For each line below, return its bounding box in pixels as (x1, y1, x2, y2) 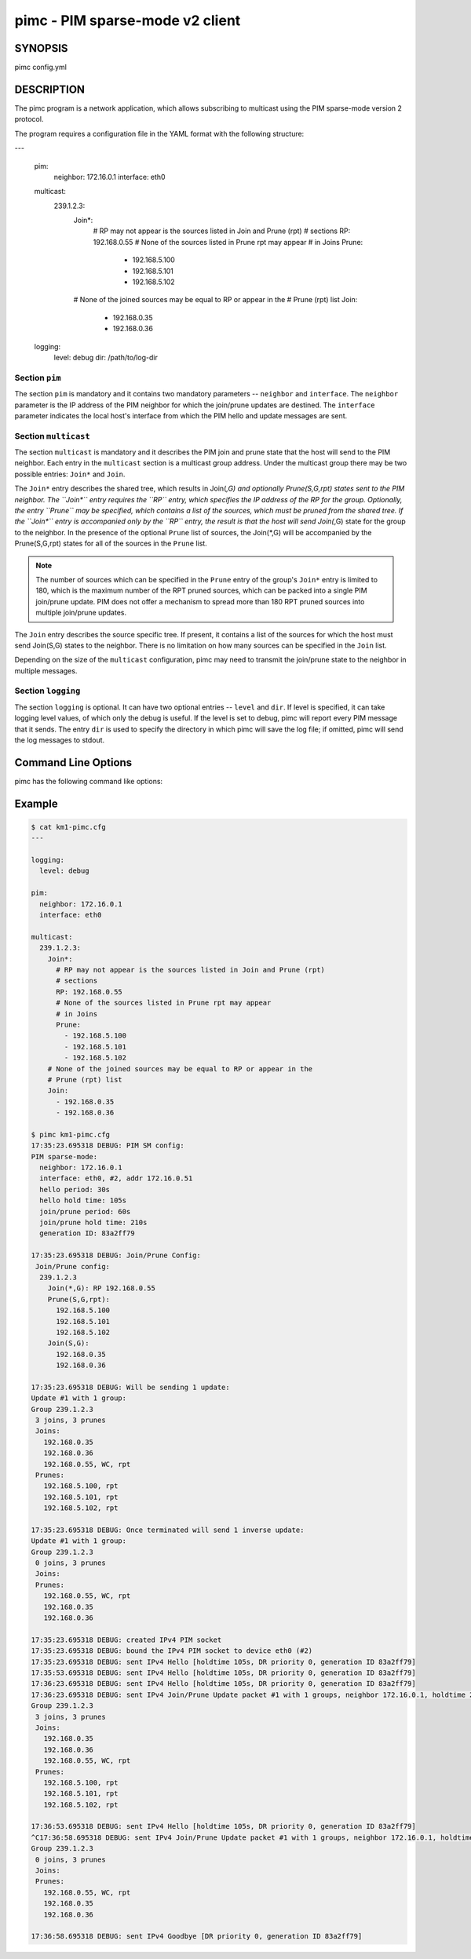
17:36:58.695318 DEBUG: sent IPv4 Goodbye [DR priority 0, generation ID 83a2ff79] (31, 1932, 363, 1941)
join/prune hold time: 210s (39, 1217, 148, 1227)
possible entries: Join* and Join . (14, 469, 126, 479)
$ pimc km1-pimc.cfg (31, 1130, 110, 1139)
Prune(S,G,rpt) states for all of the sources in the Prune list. (14, 538, 207, 549)
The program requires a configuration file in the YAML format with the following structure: (14, 129, 305, 138)
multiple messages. (14, 666, 78, 675)
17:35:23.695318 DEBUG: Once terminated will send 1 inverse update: (31, 1525, 305, 1534)
